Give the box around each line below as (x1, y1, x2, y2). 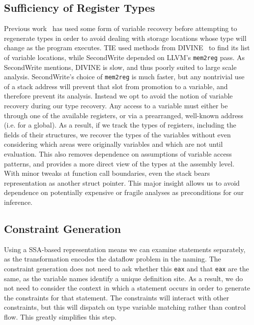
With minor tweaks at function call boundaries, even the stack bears (4, 168, 210, 178)
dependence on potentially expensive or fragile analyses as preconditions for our (4, 187, 244, 197)
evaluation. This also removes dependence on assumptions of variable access (4, 149, 232, 159)
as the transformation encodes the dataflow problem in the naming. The (4, 254, 221, 264)
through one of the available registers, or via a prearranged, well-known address (4, 110, 244, 120)
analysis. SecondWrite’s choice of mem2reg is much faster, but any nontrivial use (4, 71, 245, 82)
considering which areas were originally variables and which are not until (4, 139, 223, 149)
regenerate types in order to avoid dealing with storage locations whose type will (4, 32, 247, 43)
